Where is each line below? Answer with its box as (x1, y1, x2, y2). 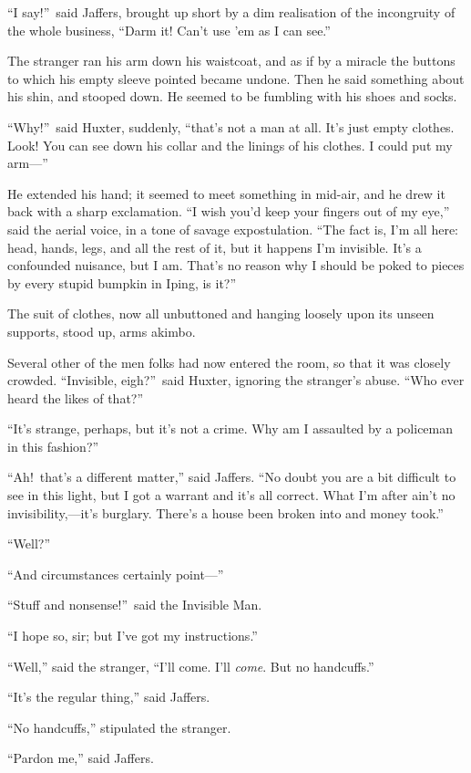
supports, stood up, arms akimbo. (7, 321, 196, 340)
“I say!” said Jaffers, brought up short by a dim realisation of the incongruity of (7, 3, 456, 21)
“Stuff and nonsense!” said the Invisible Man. (7, 595, 262, 614)
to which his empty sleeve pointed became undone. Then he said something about (7, 68, 465, 88)
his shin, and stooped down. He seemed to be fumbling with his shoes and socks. (7, 87, 457, 106)
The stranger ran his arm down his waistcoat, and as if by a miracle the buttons (7, 51, 456, 70)
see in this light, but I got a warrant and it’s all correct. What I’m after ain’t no (7, 486, 456, 505)
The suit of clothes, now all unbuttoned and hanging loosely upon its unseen (7, 304, 435, 323)
